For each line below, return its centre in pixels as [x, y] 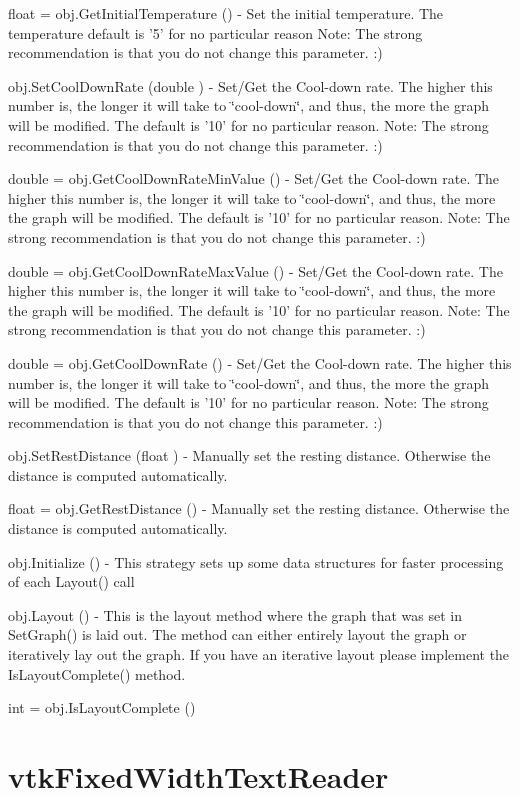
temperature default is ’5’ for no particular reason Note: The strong [215, 32]
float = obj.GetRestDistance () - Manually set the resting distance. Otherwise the [259, 508]
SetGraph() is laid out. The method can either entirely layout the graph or [237, 634]
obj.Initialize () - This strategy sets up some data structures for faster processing [256, 561]
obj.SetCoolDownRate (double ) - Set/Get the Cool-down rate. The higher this [250, 85]
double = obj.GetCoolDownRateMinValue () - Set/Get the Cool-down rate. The [254, 178]
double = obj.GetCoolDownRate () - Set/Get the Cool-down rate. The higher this [260, 362]
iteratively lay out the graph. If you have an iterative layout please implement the [259, 654]
